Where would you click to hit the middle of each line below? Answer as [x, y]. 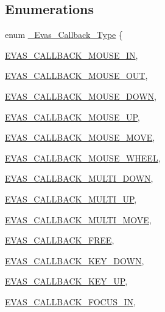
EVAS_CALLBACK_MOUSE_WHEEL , [83, 158]
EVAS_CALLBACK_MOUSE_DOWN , [81, 96]
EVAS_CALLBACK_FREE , [60, 240]
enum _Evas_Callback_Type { [64, 35]
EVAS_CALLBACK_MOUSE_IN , [72, 55]
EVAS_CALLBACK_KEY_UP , [66, 281]
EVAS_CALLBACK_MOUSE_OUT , [76, 76]
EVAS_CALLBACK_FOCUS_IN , [70, 301]
